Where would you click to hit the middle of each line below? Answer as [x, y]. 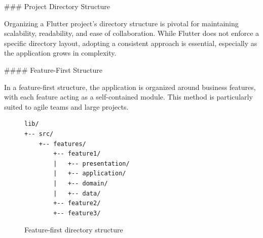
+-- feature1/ [77, 154]
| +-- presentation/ [91, 163]
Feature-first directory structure [74, 230]
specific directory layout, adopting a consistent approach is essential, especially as [131, 43]
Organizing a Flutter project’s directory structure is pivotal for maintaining [121, 23]
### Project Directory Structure [57, 6]
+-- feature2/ [77, 203]
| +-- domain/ [81, 183]
